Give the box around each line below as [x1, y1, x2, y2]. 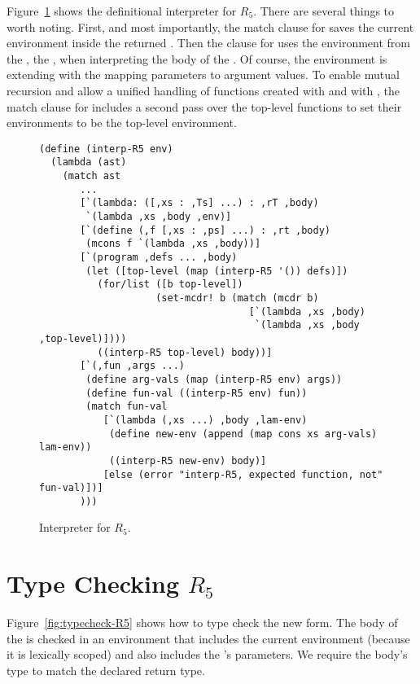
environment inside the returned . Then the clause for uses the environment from [7, 34, 410, 51]
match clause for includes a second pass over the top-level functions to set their [7, 98, 402, 115]
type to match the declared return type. [7, 661, 205, 678]
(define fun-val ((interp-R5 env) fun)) [85, 387, 308, 399]
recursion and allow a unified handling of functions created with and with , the [7, 81, 400, 99]
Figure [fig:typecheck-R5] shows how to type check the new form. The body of [7, 614, 398, 631]
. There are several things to [253, 2, 395, 19]
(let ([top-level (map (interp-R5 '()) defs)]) [85, 265, 348, 277]
